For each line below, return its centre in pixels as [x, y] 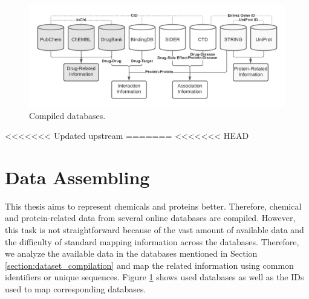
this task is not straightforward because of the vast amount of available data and [154, 230]
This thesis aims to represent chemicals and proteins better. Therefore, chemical [153, 206]
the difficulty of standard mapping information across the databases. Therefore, [152, 241]
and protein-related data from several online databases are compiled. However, [150, 218]
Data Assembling [77, 177]
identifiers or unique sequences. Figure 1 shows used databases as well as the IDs [154, 277]
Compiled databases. [67, 115]
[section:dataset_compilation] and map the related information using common [149, 265]
